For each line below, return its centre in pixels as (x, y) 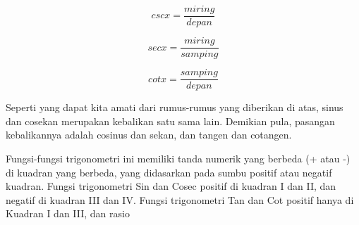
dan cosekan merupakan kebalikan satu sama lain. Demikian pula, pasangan (170, 121)
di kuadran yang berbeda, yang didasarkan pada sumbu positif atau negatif (169, 172)
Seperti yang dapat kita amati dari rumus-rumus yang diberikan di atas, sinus (175, 107)
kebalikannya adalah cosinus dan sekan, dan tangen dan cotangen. (149, 135)
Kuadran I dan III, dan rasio (68, 213)
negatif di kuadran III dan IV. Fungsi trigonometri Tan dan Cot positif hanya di (180, 199)
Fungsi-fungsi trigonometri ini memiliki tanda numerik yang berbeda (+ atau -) (178, 158)
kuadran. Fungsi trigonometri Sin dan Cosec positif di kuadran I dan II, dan (171, 186)
